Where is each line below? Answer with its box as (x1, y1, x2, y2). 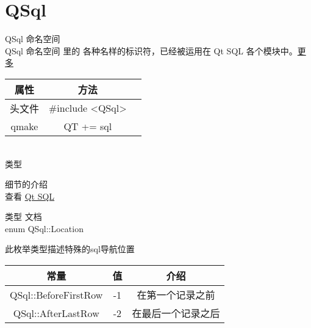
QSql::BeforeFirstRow (10, 287, 103, 302)
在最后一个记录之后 (132, 306, 220, 321)
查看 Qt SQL (5, 189, 55, 202)
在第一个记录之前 (137, 288, 215, 302)
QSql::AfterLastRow (13, 305, 99, 320)
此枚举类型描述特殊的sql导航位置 (5, 242, 135, 255)
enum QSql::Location (5, 222, 84, 235)
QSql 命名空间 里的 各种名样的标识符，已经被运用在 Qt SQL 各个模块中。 (5, 44, 298, 57)
